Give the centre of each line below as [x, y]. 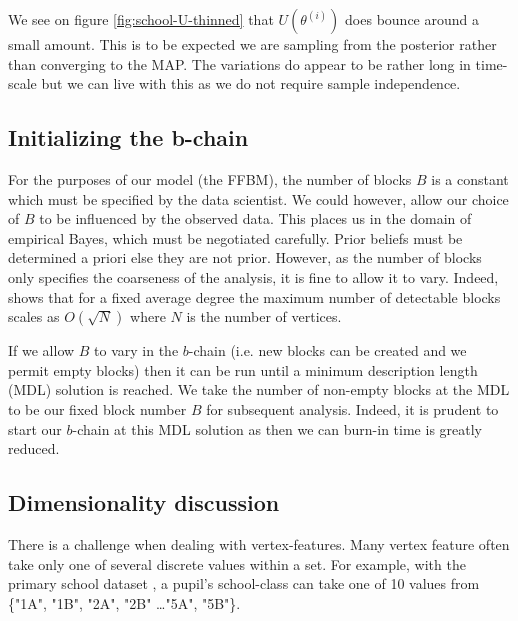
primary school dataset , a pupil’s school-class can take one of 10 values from [244, 583]
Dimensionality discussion [144, 502]
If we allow [41, 350]
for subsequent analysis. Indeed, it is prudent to [352, 408]
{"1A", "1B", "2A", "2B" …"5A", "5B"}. [124, 602]
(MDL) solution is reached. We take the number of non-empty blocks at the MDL [259, 389]
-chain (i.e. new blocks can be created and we [327, 350]
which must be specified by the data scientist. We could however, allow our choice [258, 198]
